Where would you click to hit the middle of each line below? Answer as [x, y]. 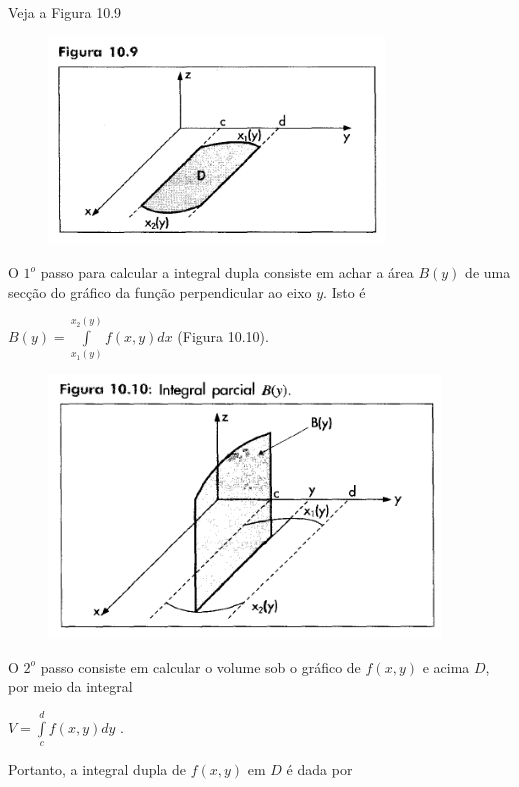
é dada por [319, 768]
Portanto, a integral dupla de [97, 768]
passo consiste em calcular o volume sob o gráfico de [200, 666]
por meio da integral [70, 686]
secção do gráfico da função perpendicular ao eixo [160, 291]
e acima [446, 666]
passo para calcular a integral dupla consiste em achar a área [227, 272]
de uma [488, 272]
